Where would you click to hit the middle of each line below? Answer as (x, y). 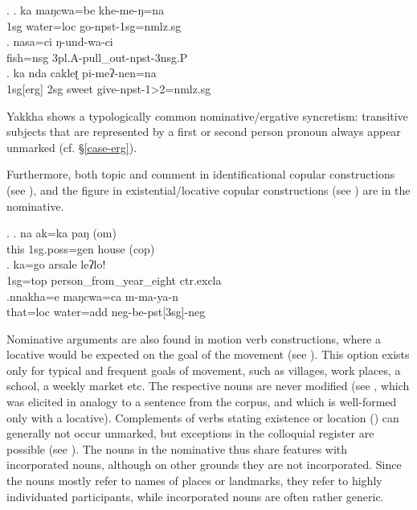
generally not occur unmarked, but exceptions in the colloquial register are (190, 433)
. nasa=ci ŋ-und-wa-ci (60, 41)
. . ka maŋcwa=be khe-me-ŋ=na (86, 10)
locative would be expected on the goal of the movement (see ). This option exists (208, 354)
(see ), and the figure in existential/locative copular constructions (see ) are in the (208, 189)
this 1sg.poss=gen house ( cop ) (81, 248)
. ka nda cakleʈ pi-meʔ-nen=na (82, 73)
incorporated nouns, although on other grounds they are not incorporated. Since (204, 465)
